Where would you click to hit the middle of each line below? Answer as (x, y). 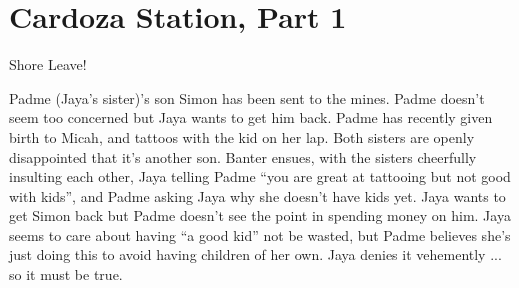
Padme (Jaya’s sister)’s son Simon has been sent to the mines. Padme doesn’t (247, 97)
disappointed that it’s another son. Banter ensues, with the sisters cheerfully (243, 156)
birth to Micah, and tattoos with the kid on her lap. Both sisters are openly (242, 136)
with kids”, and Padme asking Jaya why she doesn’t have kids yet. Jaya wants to (257, 195)
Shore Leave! (48, 64)
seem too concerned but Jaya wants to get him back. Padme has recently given (251, 117)
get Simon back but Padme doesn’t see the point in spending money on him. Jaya (260, 215)
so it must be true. (66, 274)
